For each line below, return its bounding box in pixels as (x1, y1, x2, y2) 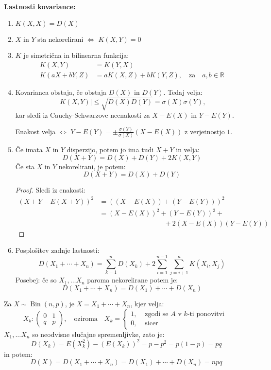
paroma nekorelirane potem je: (87, 275, 178, 285)
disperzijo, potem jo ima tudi (67, 144, 154, 155)
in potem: (4, 349, 33, 359)
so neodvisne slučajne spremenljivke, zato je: (32, 329, 165, 339)
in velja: (176, 144, 200, 155)
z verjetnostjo (185, 126, 225, 136)
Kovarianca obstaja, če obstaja (15, 87, 107, 97)
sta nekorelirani (37, 34, 84, 44)
